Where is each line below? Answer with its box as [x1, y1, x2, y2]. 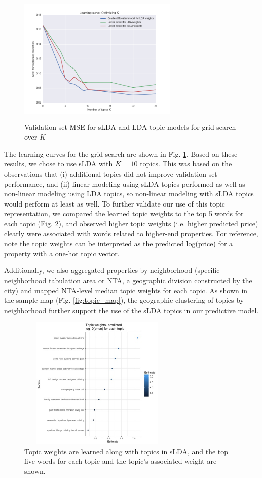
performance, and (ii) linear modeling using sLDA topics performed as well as [4, 178, 245, 189]
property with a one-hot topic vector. [4, 248, 120, 258]
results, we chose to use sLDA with [4, 158, 113, 169]
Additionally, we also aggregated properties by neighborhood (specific [4, 265, 220, 276]
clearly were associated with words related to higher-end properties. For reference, [4, 228, 258, 238]
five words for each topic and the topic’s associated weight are [24, 456, 217, 466]
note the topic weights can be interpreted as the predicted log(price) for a [4, 238, 233, 249]
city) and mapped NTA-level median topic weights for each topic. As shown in [4, 285, 248, 295]
